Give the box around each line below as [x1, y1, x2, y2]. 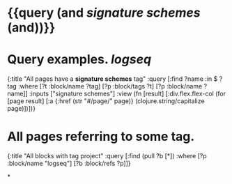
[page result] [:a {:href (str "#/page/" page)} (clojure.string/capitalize [7, 97, 205, 105]
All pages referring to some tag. [7, 129, 195, 144]
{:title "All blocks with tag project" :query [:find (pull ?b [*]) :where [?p [7, 152, 207, 160]
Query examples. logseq [7, 52, 152, 68]
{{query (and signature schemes [7, 5, 201, 21]
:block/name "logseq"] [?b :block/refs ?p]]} [7, 159, 131, 168]
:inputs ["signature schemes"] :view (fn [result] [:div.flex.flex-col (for [29, 89, 226, 98]
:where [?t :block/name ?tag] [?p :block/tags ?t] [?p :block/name [18, 82, 203, 91]
